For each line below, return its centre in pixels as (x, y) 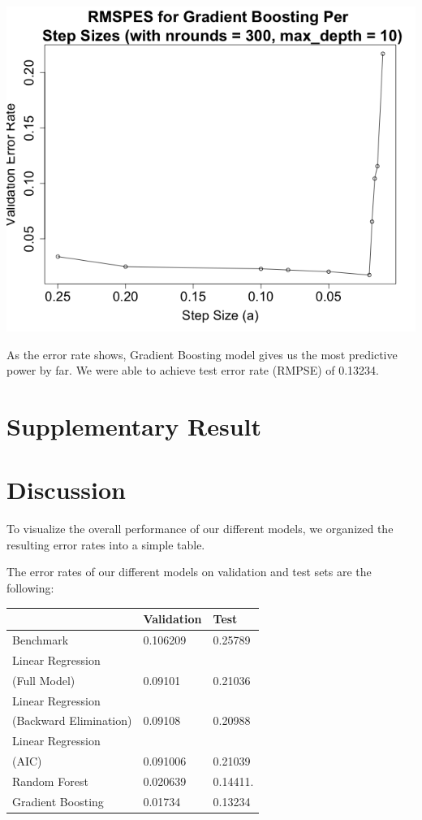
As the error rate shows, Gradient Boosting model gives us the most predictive (202, 354)
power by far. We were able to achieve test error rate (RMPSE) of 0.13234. (193, 370)
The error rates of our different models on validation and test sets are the (189, 572)
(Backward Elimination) (72, 720)
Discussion (66, 490)
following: (30, 588)
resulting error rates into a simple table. (106, 544)
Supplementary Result (134, 425)
